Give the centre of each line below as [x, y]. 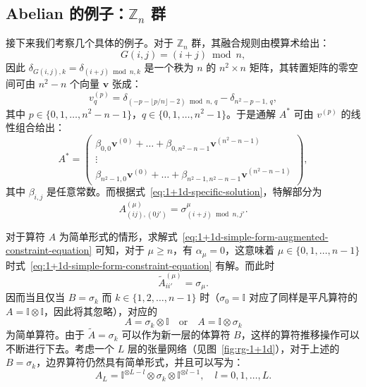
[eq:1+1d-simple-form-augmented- [255, 236]
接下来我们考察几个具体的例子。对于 [90, 43]
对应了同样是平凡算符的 [303, 297]
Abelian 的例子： [67, 13]
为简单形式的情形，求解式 [118, 236]
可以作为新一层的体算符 [176, 334]
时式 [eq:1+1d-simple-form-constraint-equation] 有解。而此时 [140, 265]
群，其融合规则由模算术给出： [261, 43]
